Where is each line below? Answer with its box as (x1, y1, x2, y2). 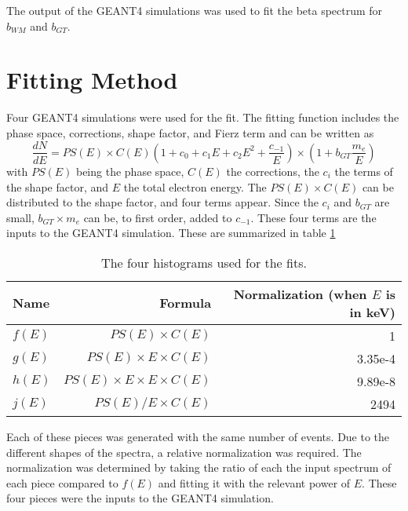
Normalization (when (233, 284, 367, 303)
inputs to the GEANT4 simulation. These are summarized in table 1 (6, 224, 336, 241)
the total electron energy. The (123, 178, 267, 195)
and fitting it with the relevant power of (158, 474, 351, 491)
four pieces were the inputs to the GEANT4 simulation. (6, 490, 274, 506)
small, (6, 209, 35, 225)
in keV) (349, 302, 395, 321)
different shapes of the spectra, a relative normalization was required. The (6, 443, 362, 460)
